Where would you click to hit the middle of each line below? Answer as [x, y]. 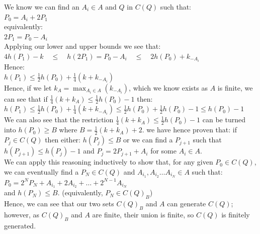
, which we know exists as [168, 87]
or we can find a [148, 140]
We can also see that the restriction [59, 120]
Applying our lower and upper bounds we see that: [82, 46]
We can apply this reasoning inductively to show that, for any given [109, 162]
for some [163, 151]
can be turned [224, 120]
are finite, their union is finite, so [143, 215]
